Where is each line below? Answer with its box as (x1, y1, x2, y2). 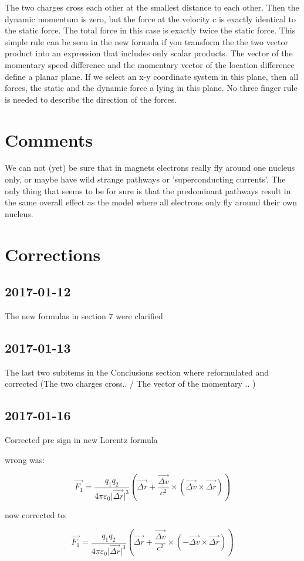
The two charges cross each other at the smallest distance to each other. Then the (5, 1, 299, 13)
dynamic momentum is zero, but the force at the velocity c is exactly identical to (5, 12, 296, 25)
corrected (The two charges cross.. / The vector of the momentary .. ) (5, 377, 256, 390)
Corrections (5, 242, 101, 266)
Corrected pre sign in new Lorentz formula (5, 434, 158, 446)
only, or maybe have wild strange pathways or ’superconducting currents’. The (5, 173, 286, 185)
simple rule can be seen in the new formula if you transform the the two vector (5, 35, 288, 48)
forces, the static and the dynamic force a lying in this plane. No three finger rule (5, 82, 298, 94)
